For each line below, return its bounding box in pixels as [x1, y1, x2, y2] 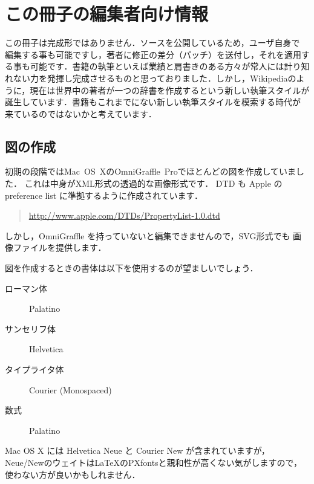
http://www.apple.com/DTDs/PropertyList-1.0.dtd [28, 209, 220, 222]
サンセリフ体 [5, 322, 56, 335]
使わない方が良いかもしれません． [5, 468, 140, 480]
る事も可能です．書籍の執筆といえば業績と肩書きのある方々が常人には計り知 [5, 60, 310, 73]
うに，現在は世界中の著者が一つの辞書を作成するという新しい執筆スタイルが [5, 83, 310, 96]
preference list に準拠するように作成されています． [5, 189, 203, 201]
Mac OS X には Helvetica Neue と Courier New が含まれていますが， [5, 444, 270, 457]
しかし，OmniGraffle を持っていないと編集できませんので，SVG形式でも [5, 229, 290, 242]
